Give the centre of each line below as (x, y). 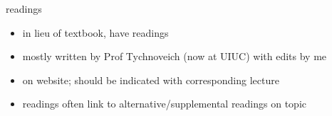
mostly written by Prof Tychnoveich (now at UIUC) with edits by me (175, 56)
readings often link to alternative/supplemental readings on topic (165, 104)
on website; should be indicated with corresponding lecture (151, 80)
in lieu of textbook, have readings (95, 32)
